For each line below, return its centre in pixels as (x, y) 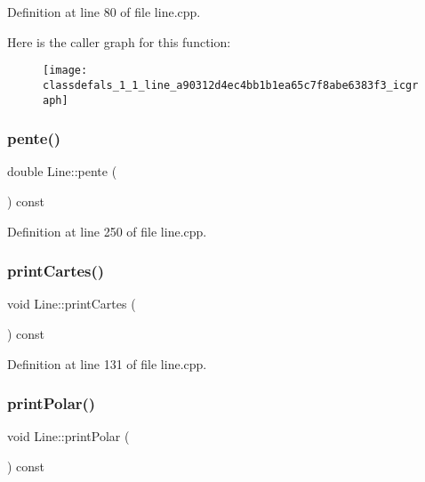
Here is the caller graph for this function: (119, 41)
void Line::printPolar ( (68, 436)
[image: (65, 71)
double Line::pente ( (62, 171)
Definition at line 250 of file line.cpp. (107, 231)
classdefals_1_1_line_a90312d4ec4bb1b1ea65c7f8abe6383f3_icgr (231, 85)
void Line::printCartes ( (72, 304)
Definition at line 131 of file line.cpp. (107, 363)
